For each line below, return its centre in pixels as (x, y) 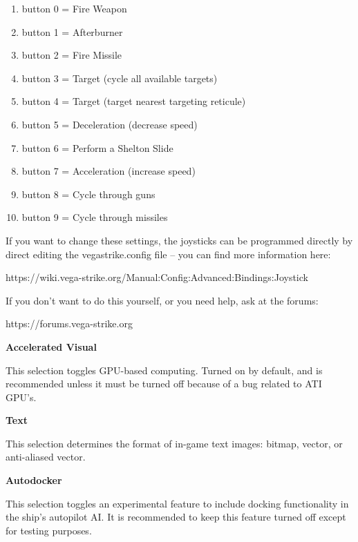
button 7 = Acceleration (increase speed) (109, 171)
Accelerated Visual (51, 346)
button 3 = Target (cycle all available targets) (120, 78)
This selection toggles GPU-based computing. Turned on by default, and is (164, 370)
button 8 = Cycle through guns (88, 194)
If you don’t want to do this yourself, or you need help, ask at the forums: (162, 300)
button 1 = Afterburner (72, 31)
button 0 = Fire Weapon (74, 8)
